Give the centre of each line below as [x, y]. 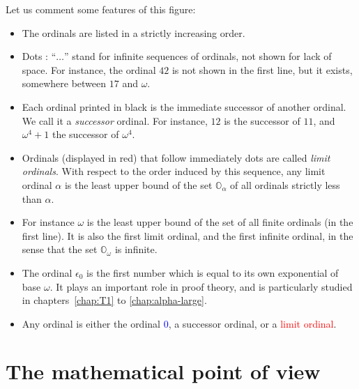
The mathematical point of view [163, 371]
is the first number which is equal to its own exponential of [213, 272]
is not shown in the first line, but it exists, [262, 69]
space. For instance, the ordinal [89, 69]
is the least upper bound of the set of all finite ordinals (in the [220, 222]
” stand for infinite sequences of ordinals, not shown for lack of [198, 56]
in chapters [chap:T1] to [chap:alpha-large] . [114, 300]
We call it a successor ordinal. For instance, [115, 120]
